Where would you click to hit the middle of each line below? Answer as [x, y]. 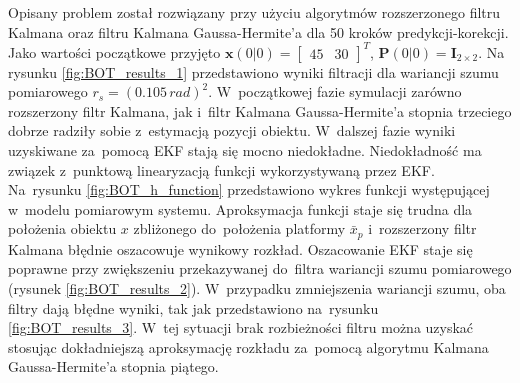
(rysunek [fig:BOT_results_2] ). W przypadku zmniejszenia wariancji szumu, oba [257, 288]
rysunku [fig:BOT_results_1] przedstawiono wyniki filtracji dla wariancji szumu [253, 71]
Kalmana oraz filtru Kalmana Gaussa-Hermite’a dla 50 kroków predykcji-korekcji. [258, 31]
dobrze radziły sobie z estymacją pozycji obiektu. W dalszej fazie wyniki [232, 130]
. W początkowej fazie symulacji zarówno [335, 91]
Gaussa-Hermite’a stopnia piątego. [113, 366]
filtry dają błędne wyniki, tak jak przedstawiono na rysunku [193, 307]
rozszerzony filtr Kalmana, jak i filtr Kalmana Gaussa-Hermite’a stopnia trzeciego [260, 110]
